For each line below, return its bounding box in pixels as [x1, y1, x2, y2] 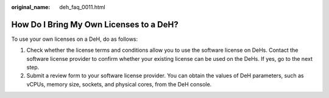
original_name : [11, 4, 51, 10]
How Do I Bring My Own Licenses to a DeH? [11, 19, 179, 30]
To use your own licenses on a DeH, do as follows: [11, 35, 138, 43]
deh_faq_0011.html [59, 4, 106, 10]
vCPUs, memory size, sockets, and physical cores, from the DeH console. [26, 80, 212, 88]
